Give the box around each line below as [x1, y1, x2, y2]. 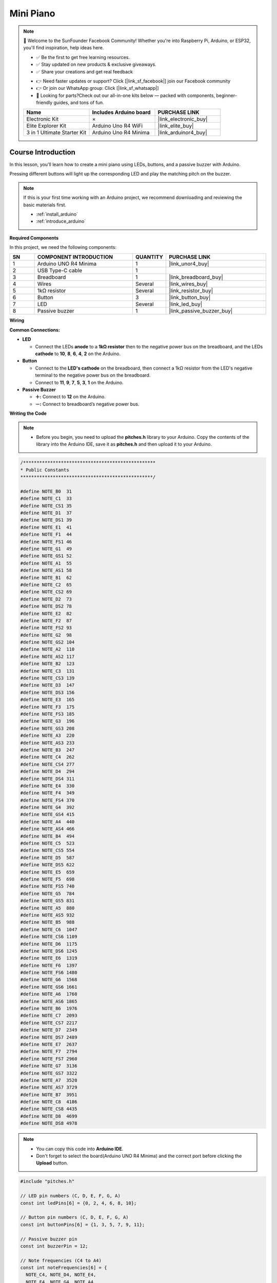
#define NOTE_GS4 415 [20, 811, 75, 818]
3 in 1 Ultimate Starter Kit [26, 129, 87, 136]
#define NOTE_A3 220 [20, 733, 75, 738]
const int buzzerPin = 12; [20, 1243, 88, 1249]
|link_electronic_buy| [157, 115, 208, 123]
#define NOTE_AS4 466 [20, 826, 75, 832]
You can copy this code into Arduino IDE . [36, 1145, 124, 1152]
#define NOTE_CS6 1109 [20, 934, 77, 940]
